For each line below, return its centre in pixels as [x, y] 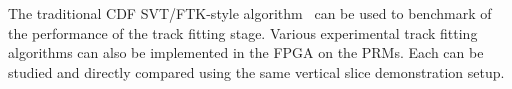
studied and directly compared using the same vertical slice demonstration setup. [256, 71]
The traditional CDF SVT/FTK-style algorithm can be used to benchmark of [250, 13]
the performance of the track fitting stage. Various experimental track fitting [243, 32]
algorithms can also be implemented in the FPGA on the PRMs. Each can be [246, 52]
